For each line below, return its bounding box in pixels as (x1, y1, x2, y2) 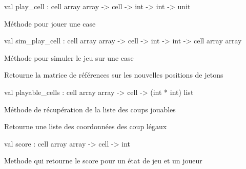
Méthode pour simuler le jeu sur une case (4, 52, 134, 63)
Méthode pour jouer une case (4, 18, 96, 29)
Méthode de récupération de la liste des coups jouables (4, 104, 176, 114)
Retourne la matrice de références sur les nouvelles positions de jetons (4, 69, 223, 80)
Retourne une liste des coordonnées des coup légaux (4, 121, 167, 132)
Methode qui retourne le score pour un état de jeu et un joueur (4, 155, 202, 166)
